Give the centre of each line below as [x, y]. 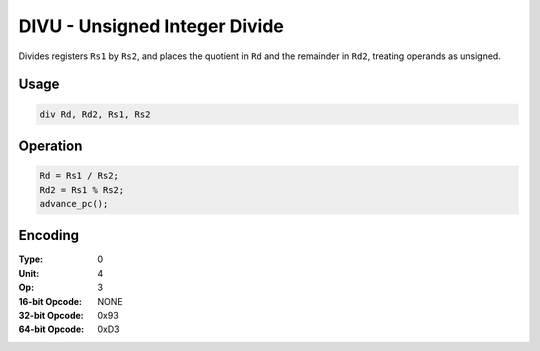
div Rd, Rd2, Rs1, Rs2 [95, 114]
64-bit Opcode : [51, 329]
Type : [31, 259]
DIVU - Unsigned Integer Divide [151, 26]
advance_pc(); [74, 203]
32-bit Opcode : [51, 315]
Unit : [29, 273]
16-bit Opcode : [50, 301]
